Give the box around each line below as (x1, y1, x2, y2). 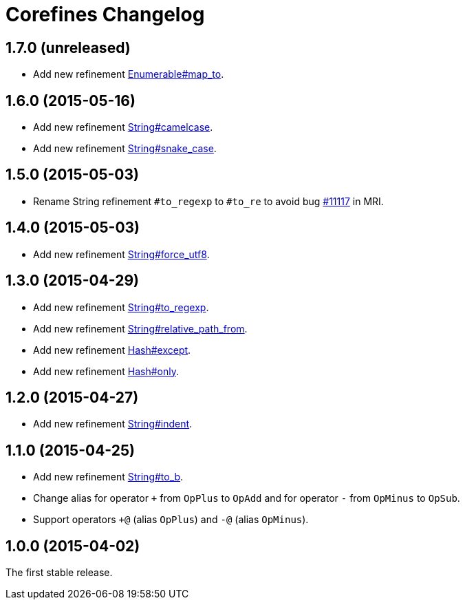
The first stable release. (6, 566, 113, 579)
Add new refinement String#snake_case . (33, 142, 217, 155)
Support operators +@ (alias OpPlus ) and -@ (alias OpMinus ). (33, 513, 309, 526)
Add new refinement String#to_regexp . (33, 301, 209, 313)
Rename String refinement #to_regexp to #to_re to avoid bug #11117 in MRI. (33, 195, 384, 207)
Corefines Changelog (6, 3, 205, 26)
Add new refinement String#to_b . (33, 471, 184, 483)
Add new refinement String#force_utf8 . (33, 248, 210, 260)
